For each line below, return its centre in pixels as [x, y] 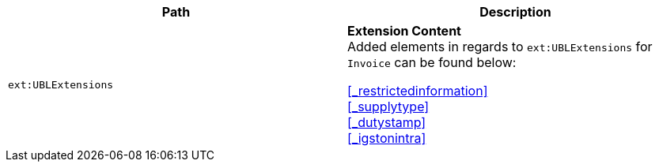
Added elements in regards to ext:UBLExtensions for [500, 47]
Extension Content [404, 31]
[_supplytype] [388, 106]
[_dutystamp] [387, 122]
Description [515, 12]
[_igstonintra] [387, 138]
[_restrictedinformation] [418, 91]
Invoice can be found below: [432, 62]
